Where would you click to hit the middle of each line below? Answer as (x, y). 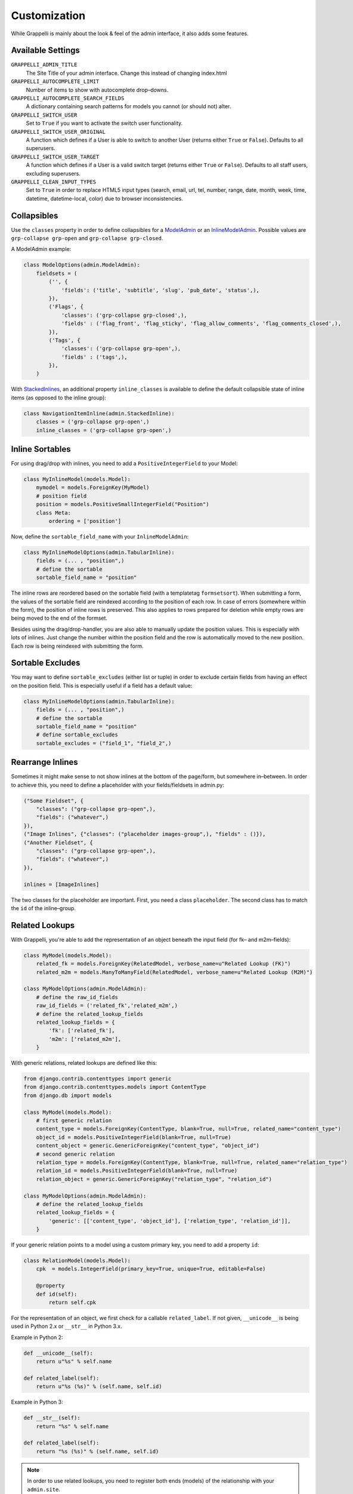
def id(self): (57, 1294)
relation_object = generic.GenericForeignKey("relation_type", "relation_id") (154, 1179)
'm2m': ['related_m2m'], (85, 1039)
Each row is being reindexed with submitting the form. (77, 646)
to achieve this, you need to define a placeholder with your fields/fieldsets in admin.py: (118, 785)
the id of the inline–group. (44, 908)
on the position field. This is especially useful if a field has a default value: (102, 685)
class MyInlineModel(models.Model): (77, 479)
